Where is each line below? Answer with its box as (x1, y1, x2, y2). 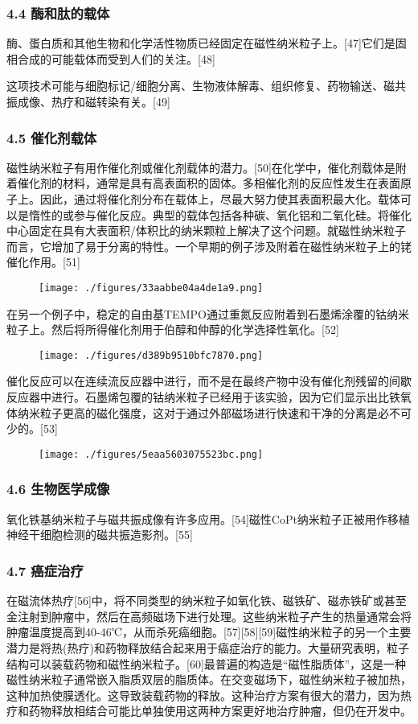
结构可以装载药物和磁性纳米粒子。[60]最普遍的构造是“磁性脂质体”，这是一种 (6, 655, 406, 672)
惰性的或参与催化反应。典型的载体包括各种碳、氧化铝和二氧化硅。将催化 (28, 206, 412, 223)
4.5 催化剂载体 (6, 127, 97, 147)
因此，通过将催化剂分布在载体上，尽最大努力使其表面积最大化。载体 (39, 191, 400, 207)
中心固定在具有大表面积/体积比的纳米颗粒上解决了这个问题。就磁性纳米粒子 (6, 222, 406, 239)
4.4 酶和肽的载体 (6, 2, 110, 23)
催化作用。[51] (6, 253, 80, 270)
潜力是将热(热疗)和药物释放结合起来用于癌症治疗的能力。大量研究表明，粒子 (6, 639, 409, 656)
